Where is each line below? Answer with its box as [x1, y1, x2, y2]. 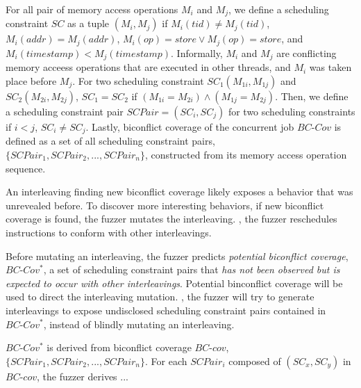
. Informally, [171, 45, 223, 60]
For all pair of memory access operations [6, 2, 178, 16]
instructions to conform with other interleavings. [6, 225, 212, 239]
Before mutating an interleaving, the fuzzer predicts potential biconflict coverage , [6, 248, 349, 263]
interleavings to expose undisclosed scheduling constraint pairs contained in [6, 302, 326, 317]
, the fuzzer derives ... [36, 369, 128, 383]
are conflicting [276, 45, 337, 60]
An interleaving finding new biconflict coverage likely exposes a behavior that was [6, 184, 353, 199]
